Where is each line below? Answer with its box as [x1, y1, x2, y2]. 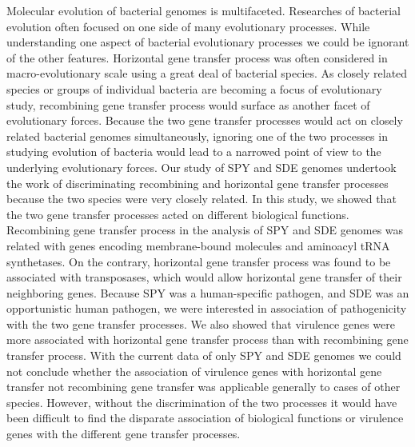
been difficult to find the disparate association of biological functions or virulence [6, 409, 404, 426]
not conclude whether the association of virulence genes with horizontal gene [6, 362, 382, 379]
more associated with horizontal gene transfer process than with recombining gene [6, 331, 409, 348]
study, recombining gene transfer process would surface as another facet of [6, 96, 370, 113]
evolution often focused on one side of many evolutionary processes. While [6, 18, 370, 34]
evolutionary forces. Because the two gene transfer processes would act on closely [6, 112, 403, 129]
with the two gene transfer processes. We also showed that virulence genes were [6, 315, 395, 332]
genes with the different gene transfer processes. [6, 425, 241, 442]
